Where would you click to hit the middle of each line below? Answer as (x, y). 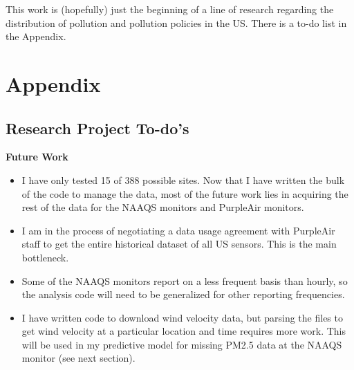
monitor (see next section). (78, 358)
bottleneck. (45, 257)
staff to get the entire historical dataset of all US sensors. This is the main (179, 244)
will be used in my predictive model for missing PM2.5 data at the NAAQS (182, 344)
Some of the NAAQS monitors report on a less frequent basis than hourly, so (185, 280)
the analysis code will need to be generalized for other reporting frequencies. (183, 294)
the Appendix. (36, 36)
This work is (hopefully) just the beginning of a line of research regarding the (170, 9)
